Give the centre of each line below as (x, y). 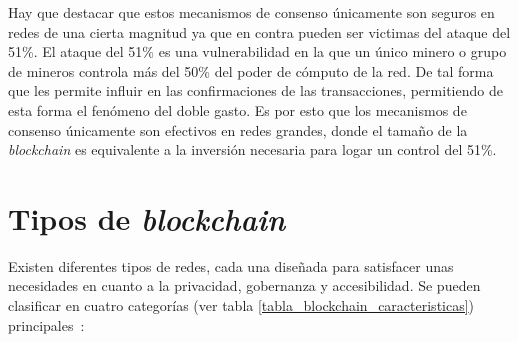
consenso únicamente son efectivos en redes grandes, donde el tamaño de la (238, 129)
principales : (46, 324)
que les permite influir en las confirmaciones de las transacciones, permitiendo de (255, 90)
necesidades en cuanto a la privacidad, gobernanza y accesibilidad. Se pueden (244, 285)
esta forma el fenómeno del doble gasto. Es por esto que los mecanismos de (237, 109)
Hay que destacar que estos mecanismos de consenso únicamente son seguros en (251, 12)
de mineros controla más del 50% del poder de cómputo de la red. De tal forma (251, 70)
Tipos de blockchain (147, 218)
